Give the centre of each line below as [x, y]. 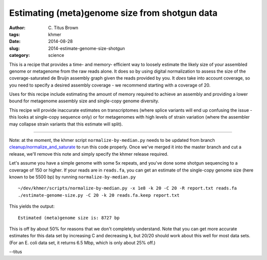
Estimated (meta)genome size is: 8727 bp [69, 218]
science [56, 55]
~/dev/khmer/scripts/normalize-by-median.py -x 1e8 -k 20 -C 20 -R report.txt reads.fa [128, 188]
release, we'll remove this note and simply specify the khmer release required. [89, 154]
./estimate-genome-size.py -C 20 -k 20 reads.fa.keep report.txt [99, 195]
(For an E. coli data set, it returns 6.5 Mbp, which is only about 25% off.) [82, 243]
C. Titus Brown [63, 28]
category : [20, 55]
